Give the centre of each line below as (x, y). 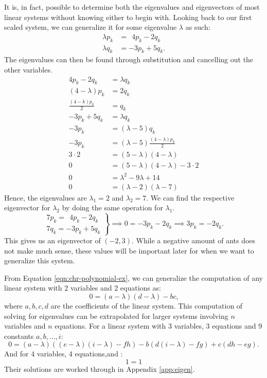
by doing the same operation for (112, 208)
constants (19, 336)
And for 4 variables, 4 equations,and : (64, 354)
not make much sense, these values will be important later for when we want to (129, 250)
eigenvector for (27, 208)
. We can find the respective (190, 197)
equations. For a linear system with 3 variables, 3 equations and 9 (158, 326)
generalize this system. (40, 260)
